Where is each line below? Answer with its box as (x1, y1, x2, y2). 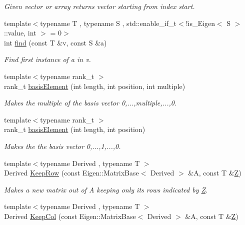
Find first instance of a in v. (4, 54, 91, 64)
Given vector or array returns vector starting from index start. (4, 1, 195, 11)
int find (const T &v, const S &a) (4, 37, 107, 47)
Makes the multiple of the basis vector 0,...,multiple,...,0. (4, 97, 177, 108)
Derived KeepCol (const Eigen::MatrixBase (4, 210, 136, 221)
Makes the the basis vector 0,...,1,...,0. (4, 140, 121, 151)
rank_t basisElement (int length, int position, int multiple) (4, 80, 185, 91)
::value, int (4, 27, 36, 38)
